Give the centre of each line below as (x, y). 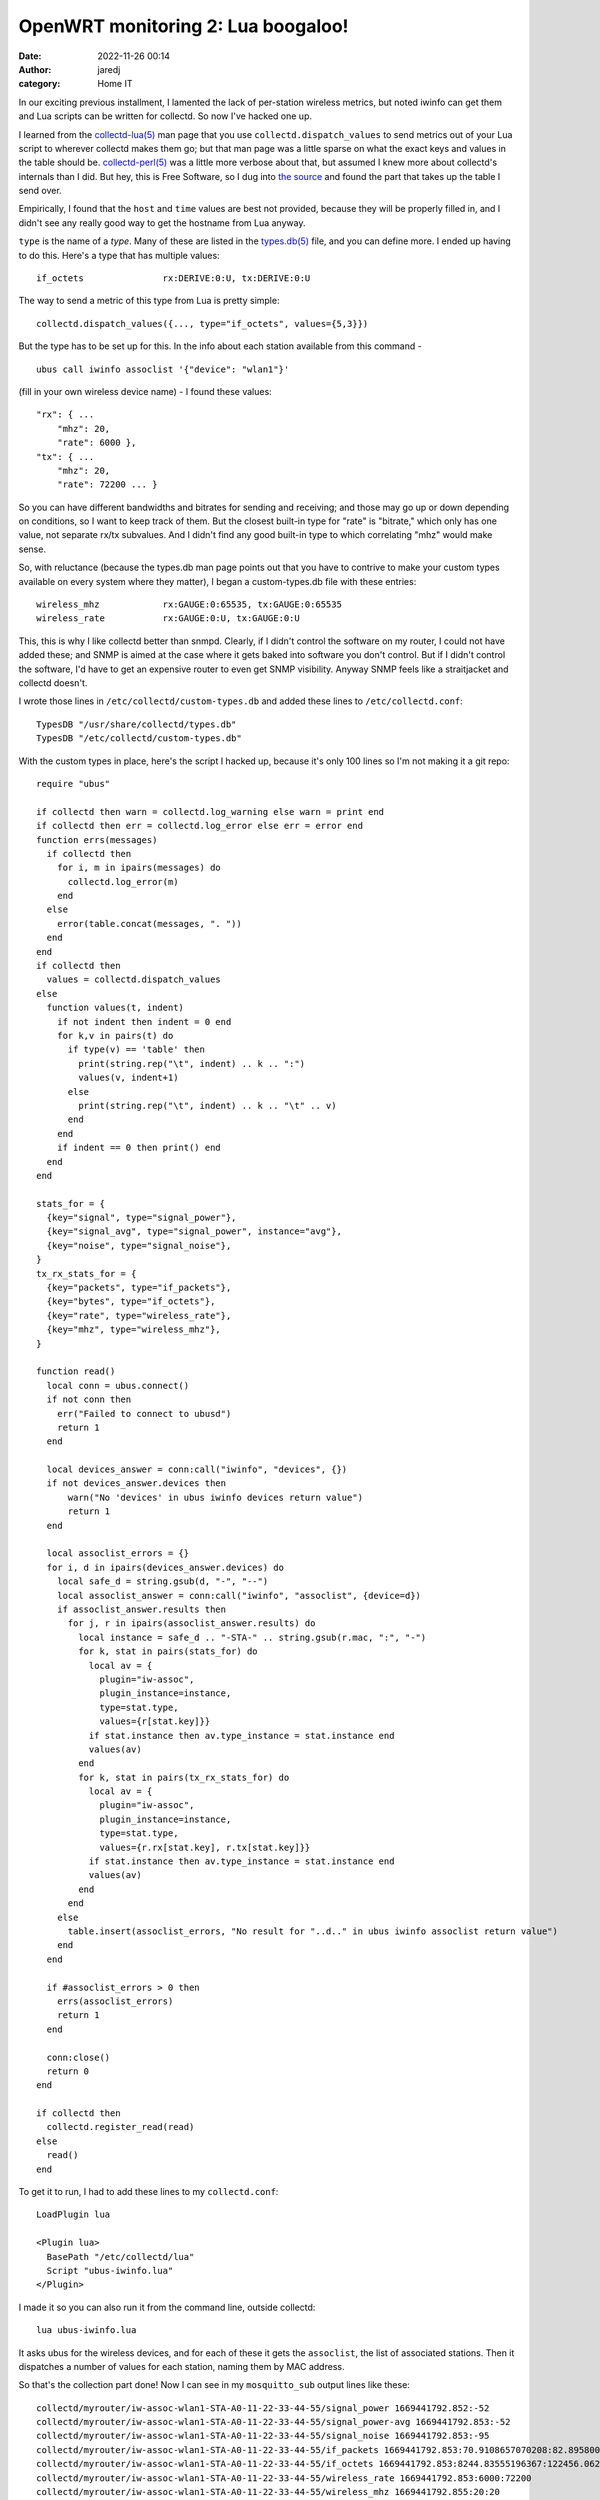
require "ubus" (73, 783)
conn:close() (78, 2057)
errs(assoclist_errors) (115, 2001)
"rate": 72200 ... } (107, 484)
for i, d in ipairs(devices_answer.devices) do (165, 1567)
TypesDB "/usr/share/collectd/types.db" (136, 724)
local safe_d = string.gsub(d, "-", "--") (162, 1581)
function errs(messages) (97, 839)
